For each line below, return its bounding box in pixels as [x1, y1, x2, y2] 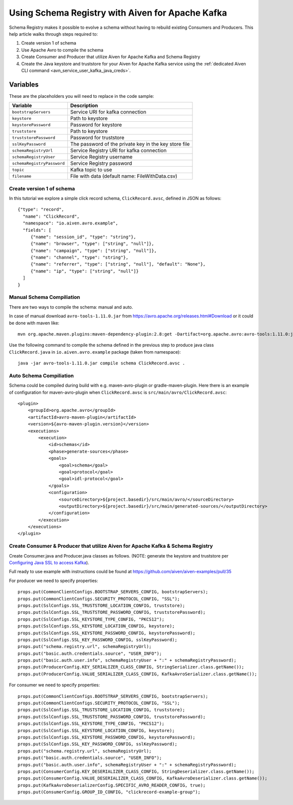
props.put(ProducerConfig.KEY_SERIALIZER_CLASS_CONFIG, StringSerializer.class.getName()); [18, 664, 244, 670]
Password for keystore [70, 121, 122, 128]
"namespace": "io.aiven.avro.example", [22, 221, 118, 226]
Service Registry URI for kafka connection [70, 147, 167, 154]
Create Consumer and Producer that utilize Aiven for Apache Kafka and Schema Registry [21, 54, 200, 60]
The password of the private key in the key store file [70, 141, 190, 148]
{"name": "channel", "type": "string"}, [30, 255, 129, 260]
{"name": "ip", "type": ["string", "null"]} [30, 268, 139, 274]
